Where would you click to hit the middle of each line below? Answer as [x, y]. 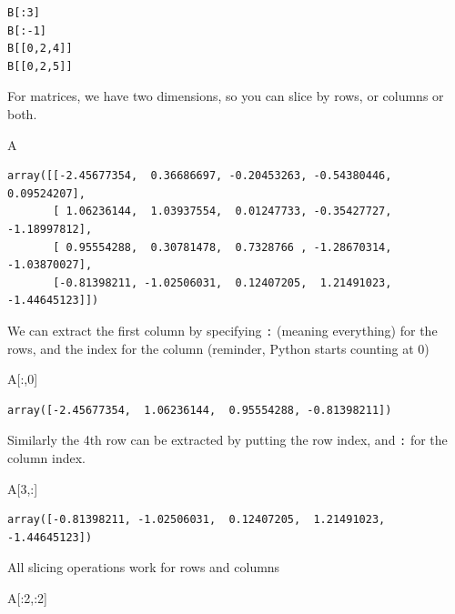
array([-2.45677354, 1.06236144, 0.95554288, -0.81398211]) [200, 410]
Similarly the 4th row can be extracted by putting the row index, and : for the [227, 440]
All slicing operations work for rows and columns [144, 567]
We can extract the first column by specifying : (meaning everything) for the [222, 330]
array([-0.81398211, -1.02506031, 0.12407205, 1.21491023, [197, 520]
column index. [46, 458]
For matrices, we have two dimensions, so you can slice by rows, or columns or [226, 96]
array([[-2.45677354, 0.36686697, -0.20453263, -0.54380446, [200, 176]
